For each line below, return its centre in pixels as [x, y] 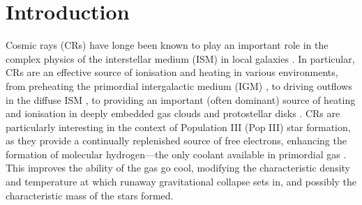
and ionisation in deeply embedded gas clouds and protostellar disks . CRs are [173, 113]
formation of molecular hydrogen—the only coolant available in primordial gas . [176, 154]
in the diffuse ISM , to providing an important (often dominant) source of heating [181, 99]
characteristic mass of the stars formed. [90, 195]
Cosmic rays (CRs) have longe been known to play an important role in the [167, 45]
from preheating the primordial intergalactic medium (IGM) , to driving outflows [179, 85]
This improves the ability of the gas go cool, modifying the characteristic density [178, 168]
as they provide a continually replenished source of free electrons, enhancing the [176, 141]
